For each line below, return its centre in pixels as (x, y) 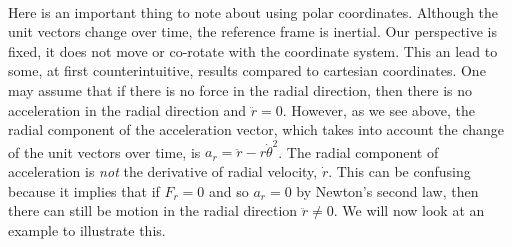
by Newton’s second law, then (387, 190)
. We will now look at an (409, 210)
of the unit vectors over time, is (104, 151)
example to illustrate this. (87, 229)
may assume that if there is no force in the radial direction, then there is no (240, 89)
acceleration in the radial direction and (127, 109)
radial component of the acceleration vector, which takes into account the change (256, 129)
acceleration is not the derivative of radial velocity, (163, 171)
